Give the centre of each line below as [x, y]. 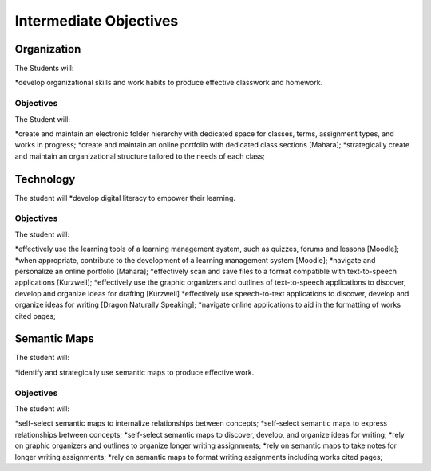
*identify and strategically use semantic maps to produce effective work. [134, 372]
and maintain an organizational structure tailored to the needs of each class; [140, 156]
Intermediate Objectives [97, 21]
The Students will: [44, 69]
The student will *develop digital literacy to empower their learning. [125, 198]
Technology [45, 179]
